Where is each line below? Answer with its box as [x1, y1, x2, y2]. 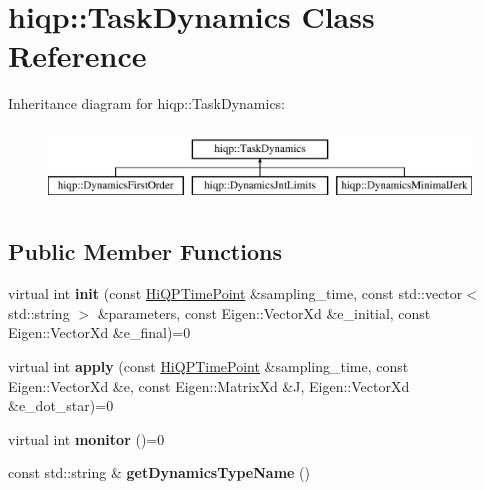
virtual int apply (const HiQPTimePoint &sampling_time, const [8, 356, 409, 377]
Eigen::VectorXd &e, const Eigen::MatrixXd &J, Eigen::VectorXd [8, 375, 410, 396]
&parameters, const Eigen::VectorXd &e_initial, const [97, 302, 431, 323]
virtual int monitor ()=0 [8, 428, 165, 449]
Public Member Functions [8, 236, 282, 267]
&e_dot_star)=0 [8, 395, 114, 416]
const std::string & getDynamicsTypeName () [8, 462, 310, 483]
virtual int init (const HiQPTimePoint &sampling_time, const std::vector [8, 283, 463, 304]
